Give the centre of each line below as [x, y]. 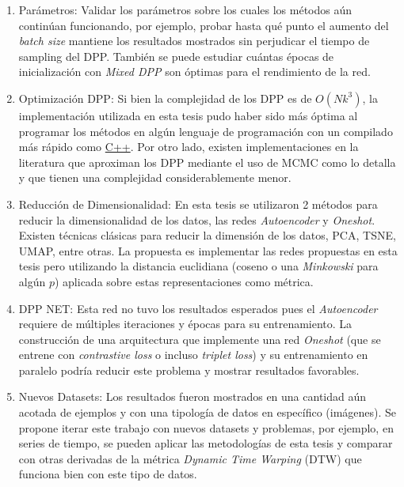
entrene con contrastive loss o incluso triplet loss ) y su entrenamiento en [193, 355]
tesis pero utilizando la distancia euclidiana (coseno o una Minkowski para [198, 266]
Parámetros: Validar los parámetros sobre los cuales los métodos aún [185, 9]
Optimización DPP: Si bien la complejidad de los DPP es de [165, 98]
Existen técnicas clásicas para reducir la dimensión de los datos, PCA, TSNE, [207, 235]
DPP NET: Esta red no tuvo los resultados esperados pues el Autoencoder [198, 308]
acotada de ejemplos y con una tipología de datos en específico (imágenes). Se [208, 412]
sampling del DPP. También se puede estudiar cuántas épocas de [176, 56]
